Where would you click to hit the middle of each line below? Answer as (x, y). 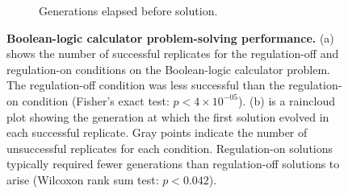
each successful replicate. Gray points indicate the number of (157, 132)
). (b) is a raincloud (287, 100)
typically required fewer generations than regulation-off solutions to (173, 164)
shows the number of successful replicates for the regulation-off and (173, 54)
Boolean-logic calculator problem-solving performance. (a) (170, 37)
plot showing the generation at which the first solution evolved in (168, 116)
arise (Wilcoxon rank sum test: (83, 179)
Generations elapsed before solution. (128, 10)
